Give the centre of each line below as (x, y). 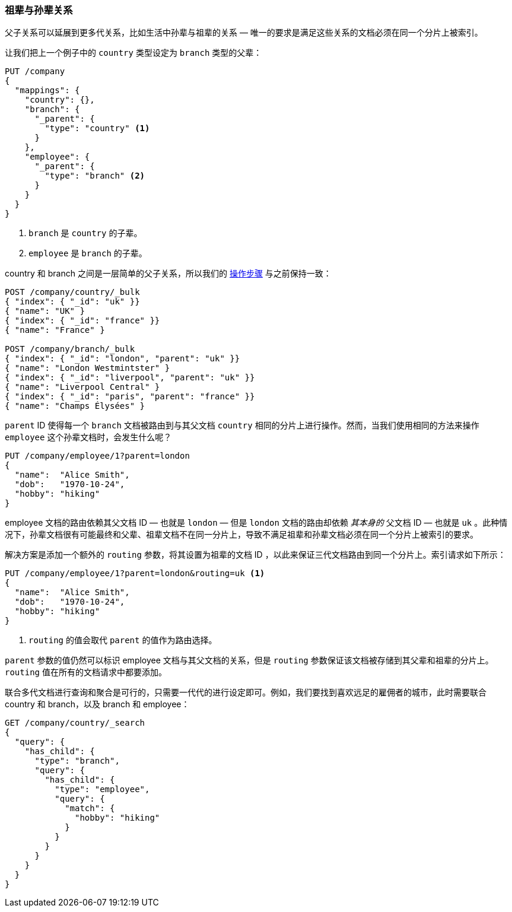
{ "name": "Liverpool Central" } (82, 387)
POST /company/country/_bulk (72, 292)
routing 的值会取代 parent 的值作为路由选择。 (123, 640)
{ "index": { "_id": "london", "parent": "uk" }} (123, 359)
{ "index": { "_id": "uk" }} (72, 302)
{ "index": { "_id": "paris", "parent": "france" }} (130, 397)
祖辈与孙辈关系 (39, 10)
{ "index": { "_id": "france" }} (82, 321)
